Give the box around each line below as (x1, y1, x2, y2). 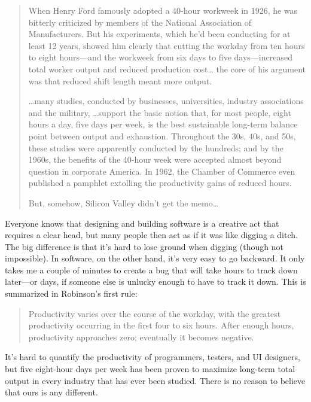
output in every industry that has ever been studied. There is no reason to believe (5, 374, 306, 386)
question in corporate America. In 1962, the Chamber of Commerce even (28, 165, 295, 177)
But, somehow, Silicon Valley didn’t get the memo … (28, 196, 219, 209)
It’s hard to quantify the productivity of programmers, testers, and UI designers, (5, 351, 300, 363)
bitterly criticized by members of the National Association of (28, 16, 251, 28)
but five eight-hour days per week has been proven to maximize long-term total (5, 363, 295, 375)
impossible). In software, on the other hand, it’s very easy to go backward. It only (5, 252, 305, 264)
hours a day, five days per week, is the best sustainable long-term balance (28, 118, 298, 130)
